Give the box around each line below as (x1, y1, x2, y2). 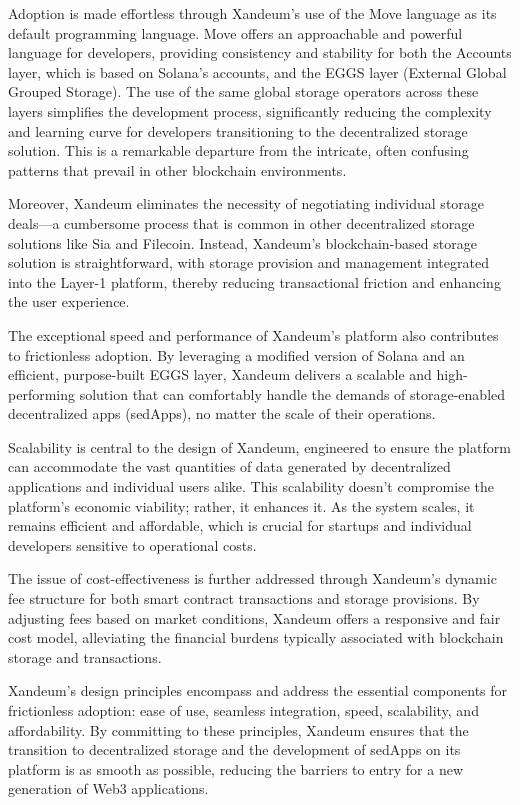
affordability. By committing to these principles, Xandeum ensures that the (8, 719, 469, 740)
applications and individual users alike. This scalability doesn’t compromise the (8, 476, 494, 497)
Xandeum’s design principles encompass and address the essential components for (8, 680, 508, 701)
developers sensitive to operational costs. (8, 534, 257, 555)
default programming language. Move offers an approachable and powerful (8, 22, 463, 43)
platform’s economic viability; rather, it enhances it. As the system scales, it (8, 495, 475, 516)
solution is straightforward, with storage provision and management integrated (8, 252, 489, 273)
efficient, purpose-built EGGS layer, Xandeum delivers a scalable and (8, 364, 432, 385)
